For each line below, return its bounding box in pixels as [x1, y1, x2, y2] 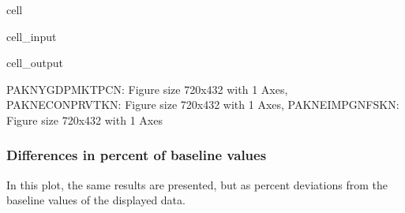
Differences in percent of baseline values [6, 145, 267, 165]
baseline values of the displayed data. [6, 192, 186, 208]
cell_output [6, 54, 63, 71]
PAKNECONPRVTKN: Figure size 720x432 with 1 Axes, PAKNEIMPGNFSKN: [6, 96, 399, 113]
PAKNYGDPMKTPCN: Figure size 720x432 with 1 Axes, [6, 80, 288, 97]
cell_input [6, 28, 57, 44]
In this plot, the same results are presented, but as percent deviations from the [6, 176, 388, 192]
